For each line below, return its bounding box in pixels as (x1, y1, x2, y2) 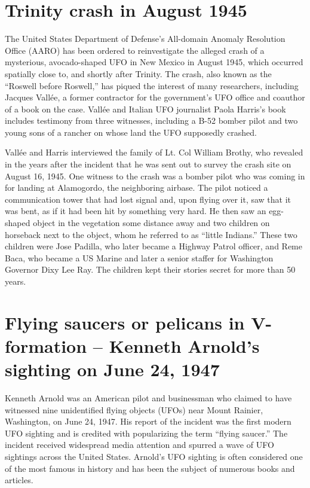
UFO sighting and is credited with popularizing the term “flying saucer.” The (5, 426, 288, 439)
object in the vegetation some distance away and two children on (33, 216, 270, 229)
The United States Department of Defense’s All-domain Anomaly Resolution (5, 32, 286, 45)
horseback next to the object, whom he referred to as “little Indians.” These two (5, 228, 297, 240)
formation (5, 333, 87, 358)
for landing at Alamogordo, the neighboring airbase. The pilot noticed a (5, 181, 268, 194)
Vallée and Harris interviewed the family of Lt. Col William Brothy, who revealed (5, 146, 303, 158)
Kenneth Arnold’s (109, 333, 260, 358)
